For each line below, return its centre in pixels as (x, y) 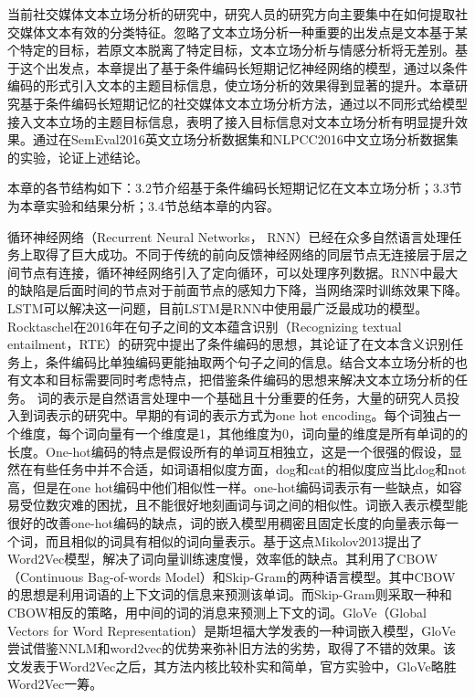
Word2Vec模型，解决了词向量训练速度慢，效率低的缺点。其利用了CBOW (223, 559)
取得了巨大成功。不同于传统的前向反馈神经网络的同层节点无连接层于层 (243, 254)
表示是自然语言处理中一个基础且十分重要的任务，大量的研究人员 (254, 397)
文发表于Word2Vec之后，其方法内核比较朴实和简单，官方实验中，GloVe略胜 (232, 666)
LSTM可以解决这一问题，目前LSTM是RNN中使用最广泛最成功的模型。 (218, 307)
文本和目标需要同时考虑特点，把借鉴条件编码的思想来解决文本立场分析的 (237, 380)
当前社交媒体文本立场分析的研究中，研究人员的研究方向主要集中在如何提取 (231, 14)
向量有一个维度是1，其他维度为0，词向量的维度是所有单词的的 (282, 434)
